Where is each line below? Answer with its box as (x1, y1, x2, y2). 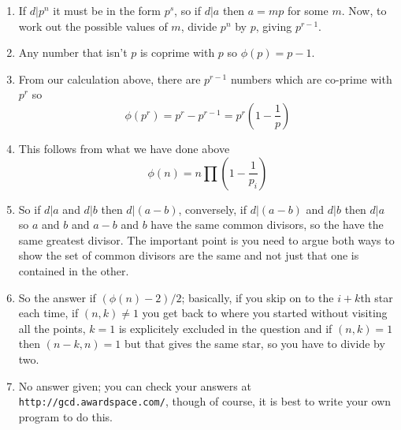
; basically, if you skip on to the (181, 289, 334, 305)
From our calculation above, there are (18, 70, 201, 87)
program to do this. (18, 408, 113, 424)
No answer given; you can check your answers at (18, 377, 251, 394)
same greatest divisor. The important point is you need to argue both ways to (18, 231, 395, 248)
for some (287, 2, 329, 18)
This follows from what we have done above (18, 140, 230, 156)
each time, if (18, 305, 79, 321)
